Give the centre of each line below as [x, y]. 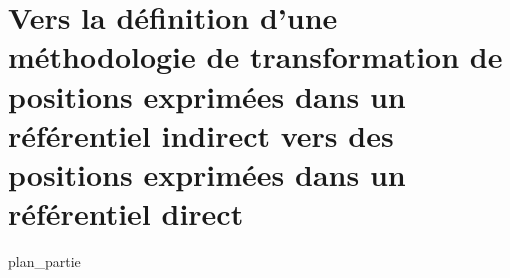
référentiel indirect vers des [201, 134]
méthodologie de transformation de [255, 56]
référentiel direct [126, 213]
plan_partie [44, 261]
